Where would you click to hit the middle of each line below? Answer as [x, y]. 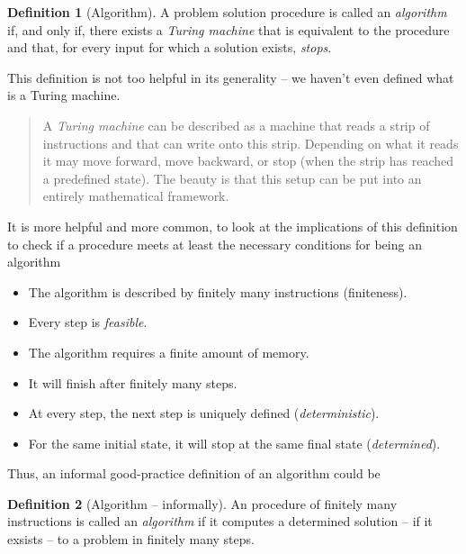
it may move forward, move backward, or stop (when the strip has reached [248, 161]
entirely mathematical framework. [136, 196]
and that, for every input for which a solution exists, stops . [170, 47]
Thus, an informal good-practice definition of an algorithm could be [194, 473]
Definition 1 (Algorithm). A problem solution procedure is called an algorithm [227, 12]
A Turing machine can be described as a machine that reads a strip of [236, 125]
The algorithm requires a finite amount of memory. [169, 352]
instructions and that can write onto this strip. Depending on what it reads [251, 143]
